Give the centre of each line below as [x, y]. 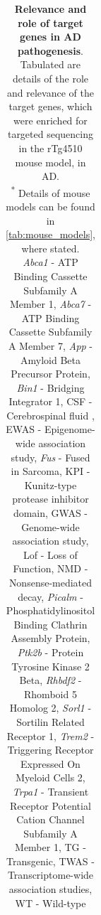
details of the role [50, 78]
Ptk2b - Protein [50, 652]
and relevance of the [50, 92]
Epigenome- [70, 429]
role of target [50, 22]
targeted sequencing [50, 134]
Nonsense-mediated [50, 582]
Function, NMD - [50, 568]
